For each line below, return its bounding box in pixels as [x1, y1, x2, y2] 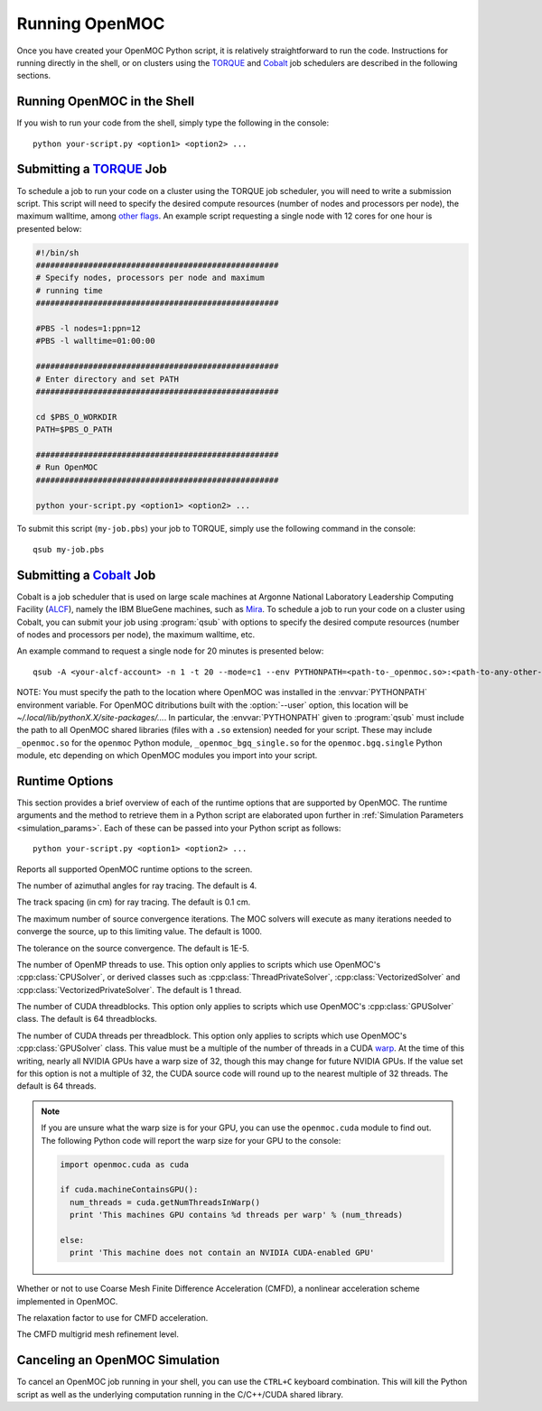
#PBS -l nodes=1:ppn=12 [35, 323, 142, 334]
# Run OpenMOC [35, 462, 98, 473]
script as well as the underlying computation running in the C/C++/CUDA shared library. [16, 1388, 343, 1399]
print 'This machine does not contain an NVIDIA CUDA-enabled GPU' [69, 1248, 375, 1258]
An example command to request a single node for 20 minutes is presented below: [16, 645, 324, 656]
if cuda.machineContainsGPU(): [60, 1184, 199, 1195]
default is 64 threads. [16, 1081, 97, 1091]
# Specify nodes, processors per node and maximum [35, 273, 266, 283]
